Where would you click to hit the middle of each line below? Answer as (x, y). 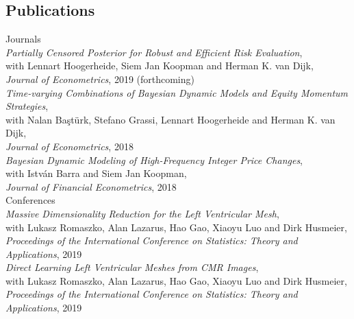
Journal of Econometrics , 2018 (69, 146)
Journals (23, 39)
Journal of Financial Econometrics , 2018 (91, 186)
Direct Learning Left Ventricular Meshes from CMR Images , (132, 267)
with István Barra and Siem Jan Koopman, (96, 173)
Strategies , (27, 106)
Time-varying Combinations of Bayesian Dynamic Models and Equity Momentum (177, 92)
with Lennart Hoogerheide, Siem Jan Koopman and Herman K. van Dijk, (160, 66)
